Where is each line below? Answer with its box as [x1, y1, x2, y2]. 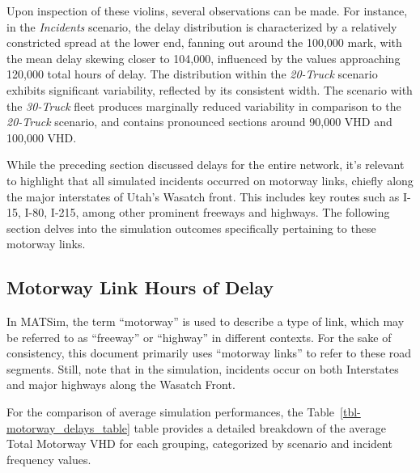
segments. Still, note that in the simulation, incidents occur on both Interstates [6, 360, 399, 377]
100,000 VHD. [6, 129, 77, 146]
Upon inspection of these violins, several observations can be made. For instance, [6, 2, 408, 19]
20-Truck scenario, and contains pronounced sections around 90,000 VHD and [6, 113, 392, 130]
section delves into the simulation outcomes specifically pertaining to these [6, 219, 376, 236]
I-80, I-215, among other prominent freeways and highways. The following [24, 204, 390, 221]
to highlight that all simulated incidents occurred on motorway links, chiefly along [6, 171, 414, 188]
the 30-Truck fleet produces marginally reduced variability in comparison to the [6, 97, 401, 114]
